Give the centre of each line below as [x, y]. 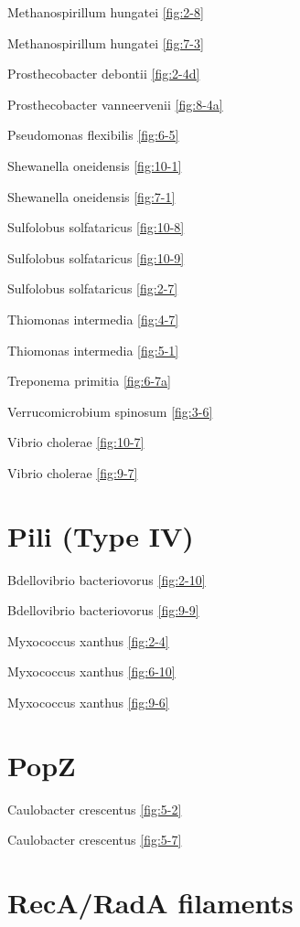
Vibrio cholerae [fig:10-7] [76, 442]
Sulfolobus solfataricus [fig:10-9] [96, 257]
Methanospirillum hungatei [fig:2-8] [106, 12]
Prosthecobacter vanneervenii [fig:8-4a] [115, 104]
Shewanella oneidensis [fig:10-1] [95, 165]
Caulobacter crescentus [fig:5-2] [95, 809]
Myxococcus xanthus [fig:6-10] [91, 671]
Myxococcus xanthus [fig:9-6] [88, 702]
